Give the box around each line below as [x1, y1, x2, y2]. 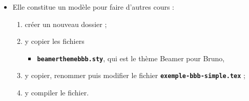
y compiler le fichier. [25, 87, 89, 98]
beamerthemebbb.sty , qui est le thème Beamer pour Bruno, [37, 53, 225, 63]
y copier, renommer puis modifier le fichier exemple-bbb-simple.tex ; [25, 70, 245, 81]
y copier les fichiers [25, 36, 85, 46]
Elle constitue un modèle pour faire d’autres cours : [12, 2, 175, 12]
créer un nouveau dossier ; [25, 18, 107, 29]
